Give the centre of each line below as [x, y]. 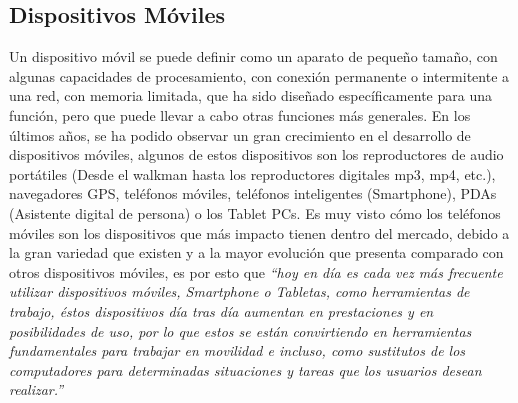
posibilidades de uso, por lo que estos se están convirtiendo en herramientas [240, 330]
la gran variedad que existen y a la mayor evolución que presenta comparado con [256, 252]
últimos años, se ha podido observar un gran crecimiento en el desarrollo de [240, 134]
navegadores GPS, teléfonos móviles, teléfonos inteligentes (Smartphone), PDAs [253, 193]
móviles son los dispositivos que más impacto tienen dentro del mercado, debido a [259, 232]
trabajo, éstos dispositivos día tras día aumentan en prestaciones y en [221, 310]
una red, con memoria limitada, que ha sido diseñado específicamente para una [250, 95]
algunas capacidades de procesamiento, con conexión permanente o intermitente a [259, 75]
